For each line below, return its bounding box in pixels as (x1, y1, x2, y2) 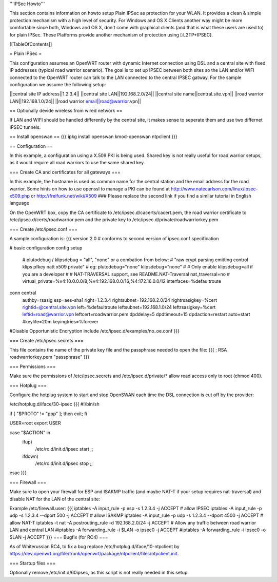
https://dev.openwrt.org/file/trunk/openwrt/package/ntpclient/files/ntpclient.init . (9, 551, 179, 557)
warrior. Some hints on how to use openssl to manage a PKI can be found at (9, 185, 170, 192)
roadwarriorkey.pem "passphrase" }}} (9, 354, 90, 360)
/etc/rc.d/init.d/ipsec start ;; (35, 446, 93, 452)
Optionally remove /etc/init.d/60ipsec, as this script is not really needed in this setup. (9, 570, 189, 576)
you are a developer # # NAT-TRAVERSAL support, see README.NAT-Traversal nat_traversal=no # (22, 271, 230, 277)
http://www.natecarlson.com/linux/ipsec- (171, 185, 259, 192)
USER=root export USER (9, 420, 61, 426)
